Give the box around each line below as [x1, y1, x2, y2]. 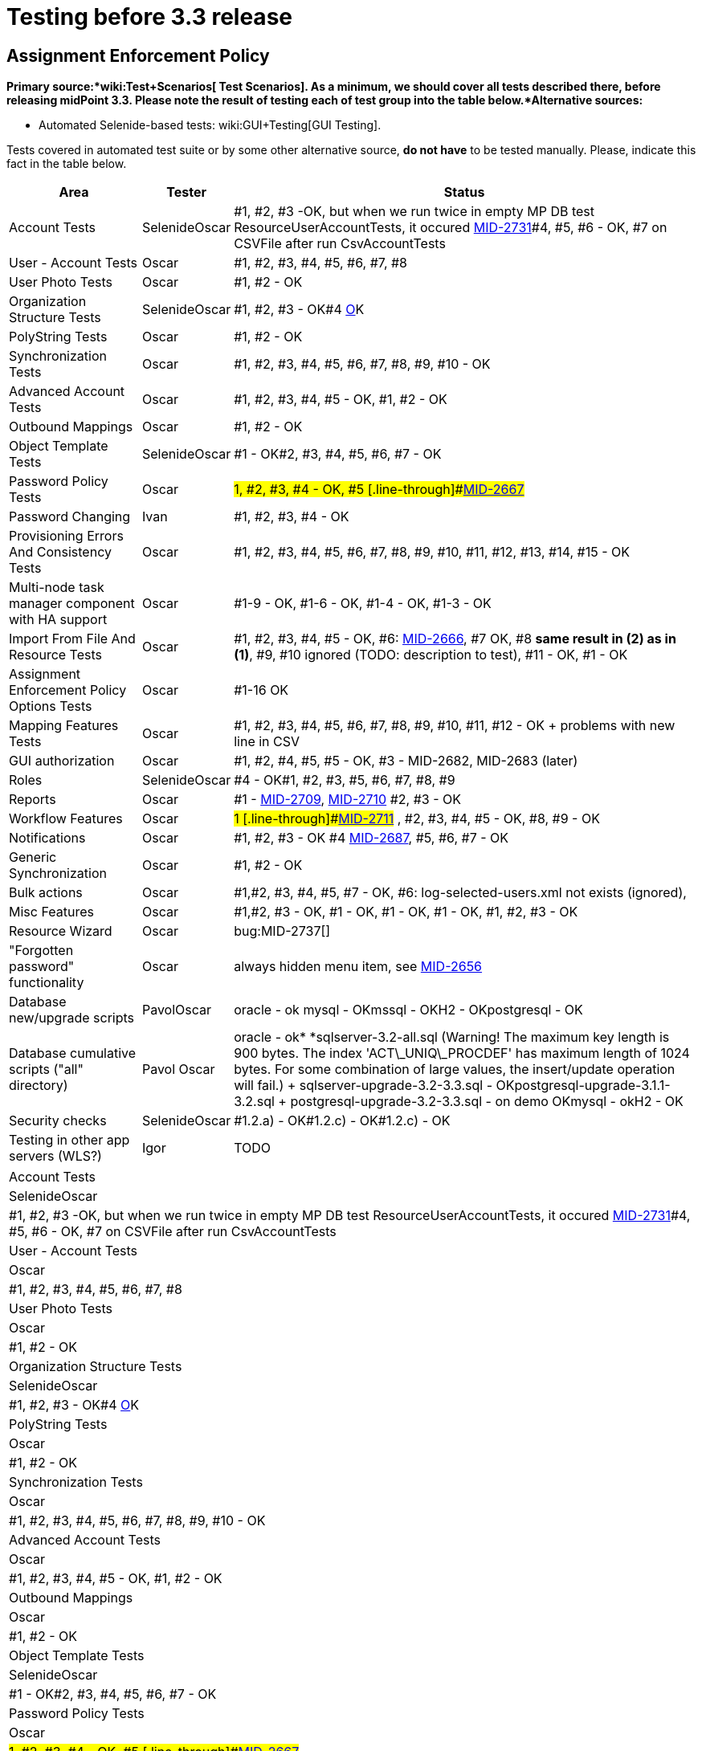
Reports [9, 791, 56, 808]
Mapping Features [9, 717, 119, 734]
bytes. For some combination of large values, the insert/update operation [234, 1061, 675, 1078]
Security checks [9, 1112, 107, 1129]
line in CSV [234, 733, 300, 750]
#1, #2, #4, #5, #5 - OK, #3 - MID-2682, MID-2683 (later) [234, 753, 578, 769]
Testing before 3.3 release [6, 3, 292, 31]
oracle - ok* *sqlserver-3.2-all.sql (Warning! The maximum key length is [234, 1029, 670, 1046]
